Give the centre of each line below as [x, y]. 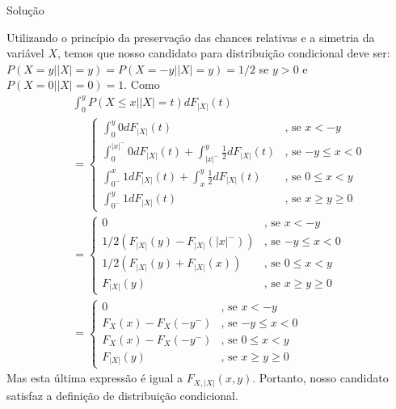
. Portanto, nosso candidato [320, 378]
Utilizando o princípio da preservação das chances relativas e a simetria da [191, 37]
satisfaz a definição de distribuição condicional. [122, 395]
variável [25, 53]
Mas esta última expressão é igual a [95, 378]
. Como [142, 84]
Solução [25, 10]
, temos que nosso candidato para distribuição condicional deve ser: [223, 53]
